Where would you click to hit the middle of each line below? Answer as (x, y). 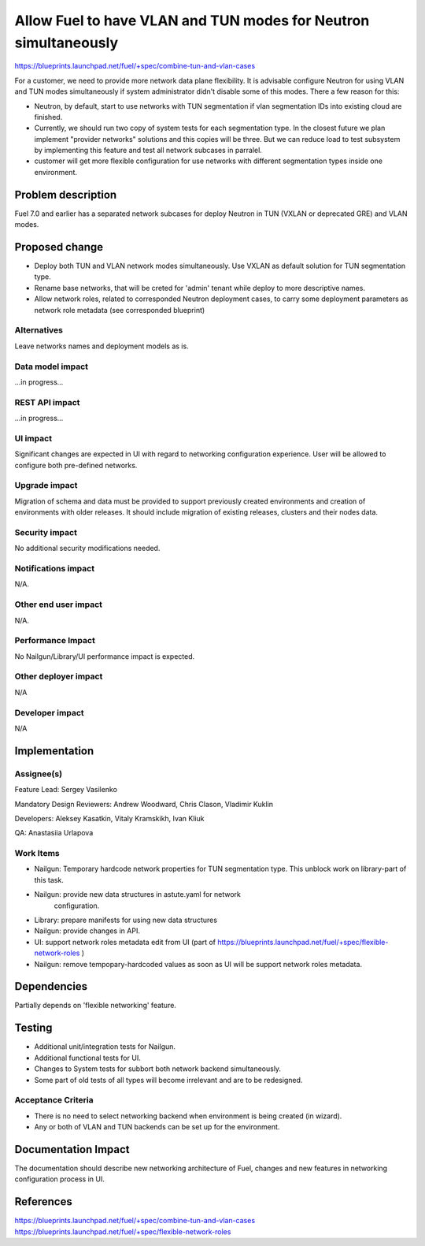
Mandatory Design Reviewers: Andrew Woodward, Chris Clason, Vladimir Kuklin (144, 804)
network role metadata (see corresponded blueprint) (120, 310)
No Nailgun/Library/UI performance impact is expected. (105, 656)
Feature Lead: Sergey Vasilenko (66, 790)
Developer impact (49, 712)
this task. (49, 880)
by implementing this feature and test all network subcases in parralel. (148, 151)
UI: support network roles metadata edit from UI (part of (125, 942)
